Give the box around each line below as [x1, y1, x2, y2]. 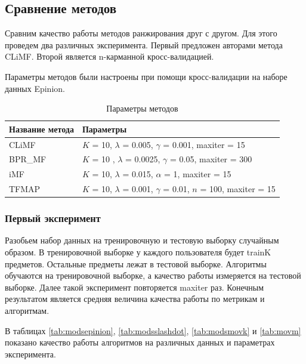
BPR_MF [9, 153, 47, 165]
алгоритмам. [5, 304, 50, 317]
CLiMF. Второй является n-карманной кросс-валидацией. [5, 50, 214, 63]
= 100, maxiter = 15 [200, 183, 276, 195]
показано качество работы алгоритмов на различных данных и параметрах [5, 336, 275, 348]
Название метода [9, 122, 74, 135]
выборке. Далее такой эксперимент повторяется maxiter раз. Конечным [5, 280, 264, 293]
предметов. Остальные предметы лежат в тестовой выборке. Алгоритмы [5, 257, 267, 270]
